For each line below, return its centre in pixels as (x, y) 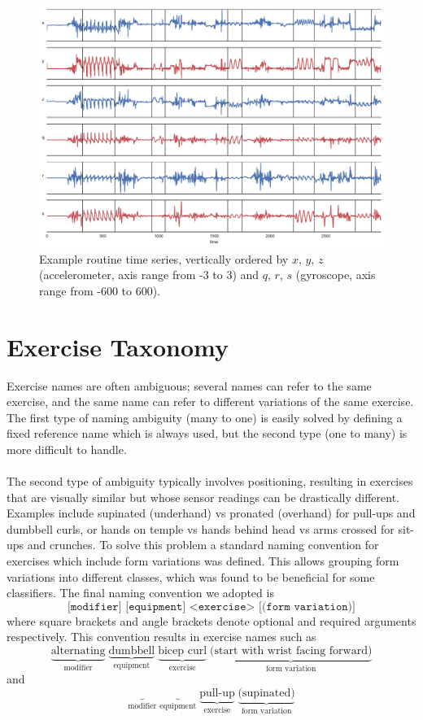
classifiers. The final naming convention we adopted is (140, 593)
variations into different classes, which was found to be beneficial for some (191, 576)
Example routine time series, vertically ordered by (164, 258)
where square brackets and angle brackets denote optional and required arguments (211, 620)
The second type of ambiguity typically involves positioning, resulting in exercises (210, 481)
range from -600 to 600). (100, 290)
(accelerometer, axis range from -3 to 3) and (149, 275)
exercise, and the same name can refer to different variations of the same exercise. (210, 401)
